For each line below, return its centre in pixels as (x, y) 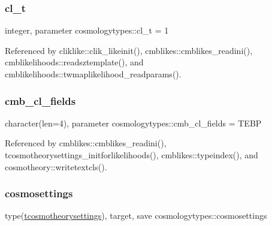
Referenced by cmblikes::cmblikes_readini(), (86, 143)
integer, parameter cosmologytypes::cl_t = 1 (87, 30)
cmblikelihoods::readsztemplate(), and (74, 62)
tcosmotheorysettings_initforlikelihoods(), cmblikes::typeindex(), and (132, 155)
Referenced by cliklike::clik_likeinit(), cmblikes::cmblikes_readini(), (129, 50)
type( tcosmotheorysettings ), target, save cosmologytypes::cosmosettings (136, 216)
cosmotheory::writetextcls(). (56, 166)
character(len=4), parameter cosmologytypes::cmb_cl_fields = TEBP (133, 123)
